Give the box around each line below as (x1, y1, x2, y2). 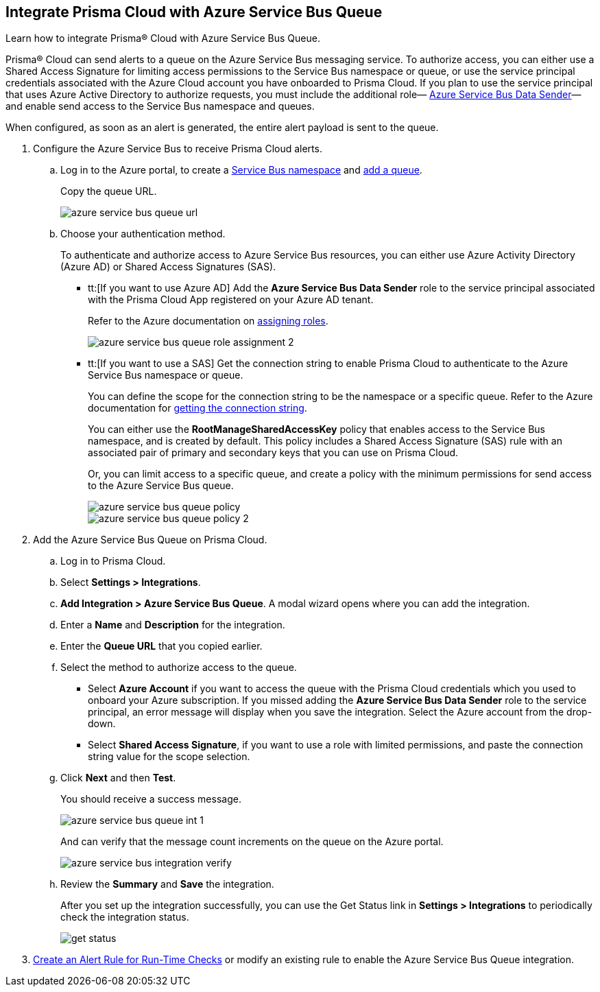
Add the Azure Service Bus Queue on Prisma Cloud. (33, 534, 267, 546)
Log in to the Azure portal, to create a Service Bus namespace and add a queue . (60, 164, 422, 176)
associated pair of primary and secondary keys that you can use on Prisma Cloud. (88, 447, 459, 459)
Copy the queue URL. (60, 185, 157, 198)
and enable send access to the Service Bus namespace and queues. (5, 100, 315, 113)
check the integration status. (60, 911, 189, 923)
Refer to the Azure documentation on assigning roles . (88, 315, 328, 327)
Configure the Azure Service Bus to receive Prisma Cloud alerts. (33, 143, 322, 155)
